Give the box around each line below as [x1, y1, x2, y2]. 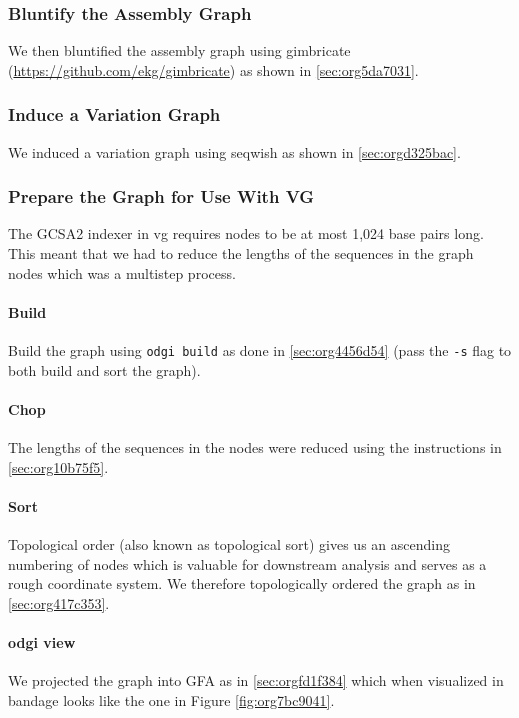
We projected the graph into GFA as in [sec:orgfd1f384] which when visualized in [8, 670, 504, 691]
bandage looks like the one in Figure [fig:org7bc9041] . [8, 689, 335, 710]
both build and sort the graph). [8, 359, 201, 380]
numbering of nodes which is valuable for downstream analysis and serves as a [8, 553, 487, 574]
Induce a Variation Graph [8, 102, 221, 127]
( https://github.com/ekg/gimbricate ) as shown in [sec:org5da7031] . [8, 59, 419, 80]
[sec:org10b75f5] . [8, 456, 109, 477]
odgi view [8, 632, 76, 653]
